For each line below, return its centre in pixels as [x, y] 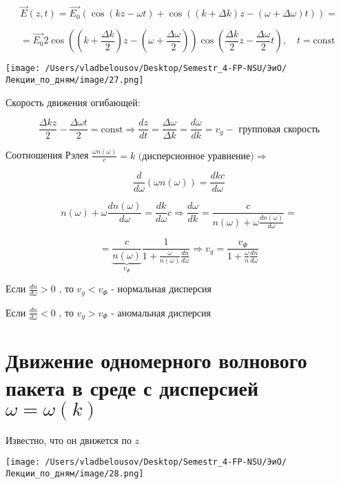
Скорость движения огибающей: [73, 102]
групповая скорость [279, 129]
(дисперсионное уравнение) [196, 156]
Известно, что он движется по [69, 440]
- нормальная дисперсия [161, 289]
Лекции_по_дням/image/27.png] [75, 80]
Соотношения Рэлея [47, 155]
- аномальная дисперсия [161, 312]
